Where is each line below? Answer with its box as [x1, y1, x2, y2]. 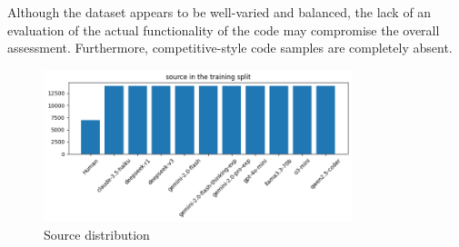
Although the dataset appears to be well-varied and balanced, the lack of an [7, 3, 432, 21]
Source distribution [44, 224, 150, 243]
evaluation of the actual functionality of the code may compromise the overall [7, 20, 440, 39]
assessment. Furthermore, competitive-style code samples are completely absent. [7, 38, 453, 57]
